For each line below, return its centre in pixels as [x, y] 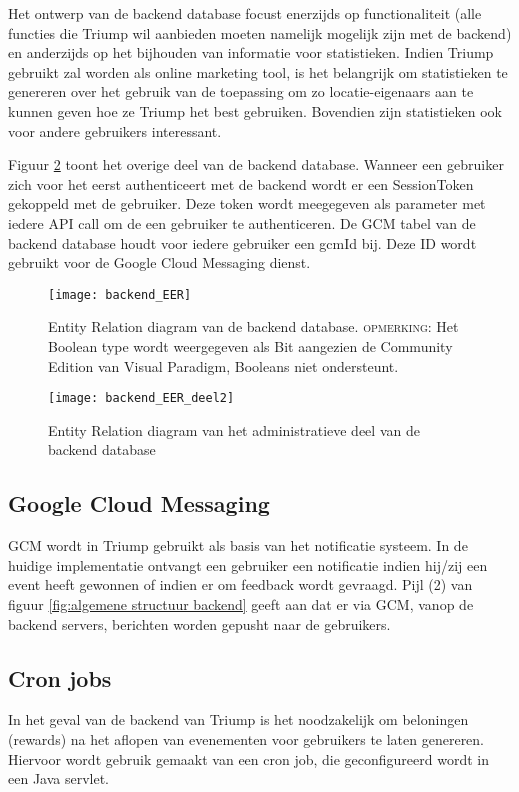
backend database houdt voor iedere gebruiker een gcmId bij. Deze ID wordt [242, 242]
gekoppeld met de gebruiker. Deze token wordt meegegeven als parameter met [247, 203]
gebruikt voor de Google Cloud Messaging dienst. [159, 262]
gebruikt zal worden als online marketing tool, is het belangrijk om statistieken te [258, 71]
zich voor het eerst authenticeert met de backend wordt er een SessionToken [241, 183]
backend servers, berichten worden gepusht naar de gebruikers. [199, 623]
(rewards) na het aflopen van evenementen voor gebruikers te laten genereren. [246, 738]
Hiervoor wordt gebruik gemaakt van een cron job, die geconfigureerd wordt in [248, 758]
